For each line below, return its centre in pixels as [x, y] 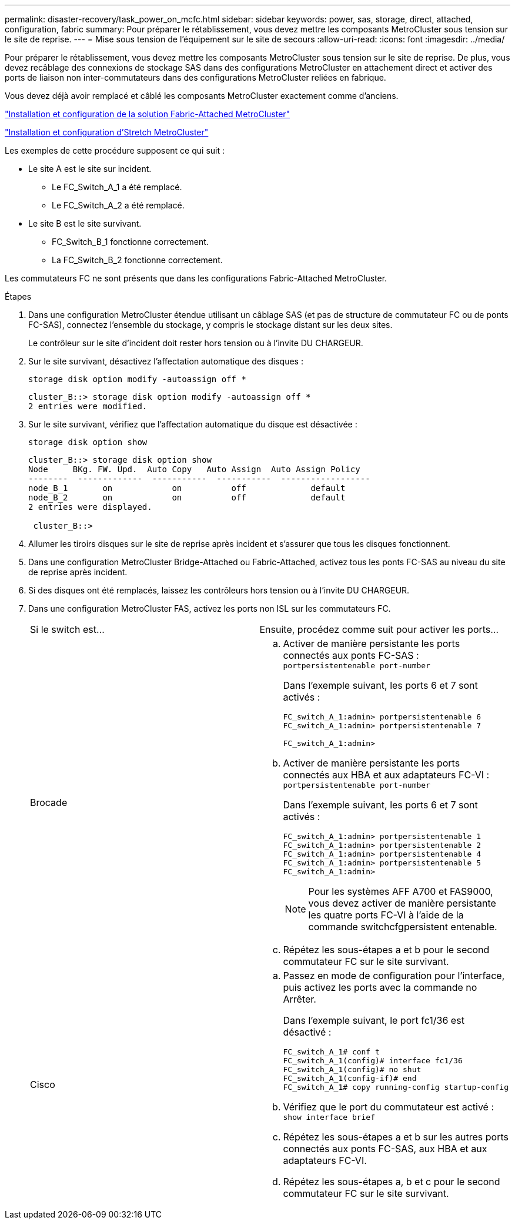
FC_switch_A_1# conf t [331, 1052]
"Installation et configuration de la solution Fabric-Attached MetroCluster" [148, 114]
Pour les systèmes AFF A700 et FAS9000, [401, 891]
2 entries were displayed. [90, 507]
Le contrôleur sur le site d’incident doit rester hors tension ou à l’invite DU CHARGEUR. [196, 343]
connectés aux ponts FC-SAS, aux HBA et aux [385, 1149]
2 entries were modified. [88, 406]
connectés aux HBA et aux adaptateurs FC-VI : [386, 775]
